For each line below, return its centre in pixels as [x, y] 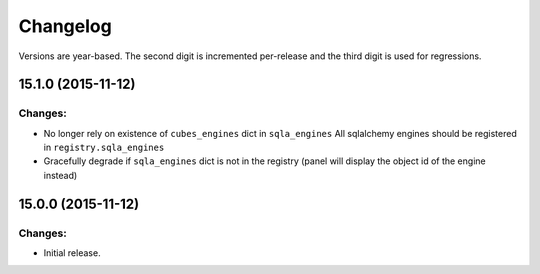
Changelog [65, 26]
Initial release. [72, 253]
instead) [60, 175]
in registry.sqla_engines [104, 147]
